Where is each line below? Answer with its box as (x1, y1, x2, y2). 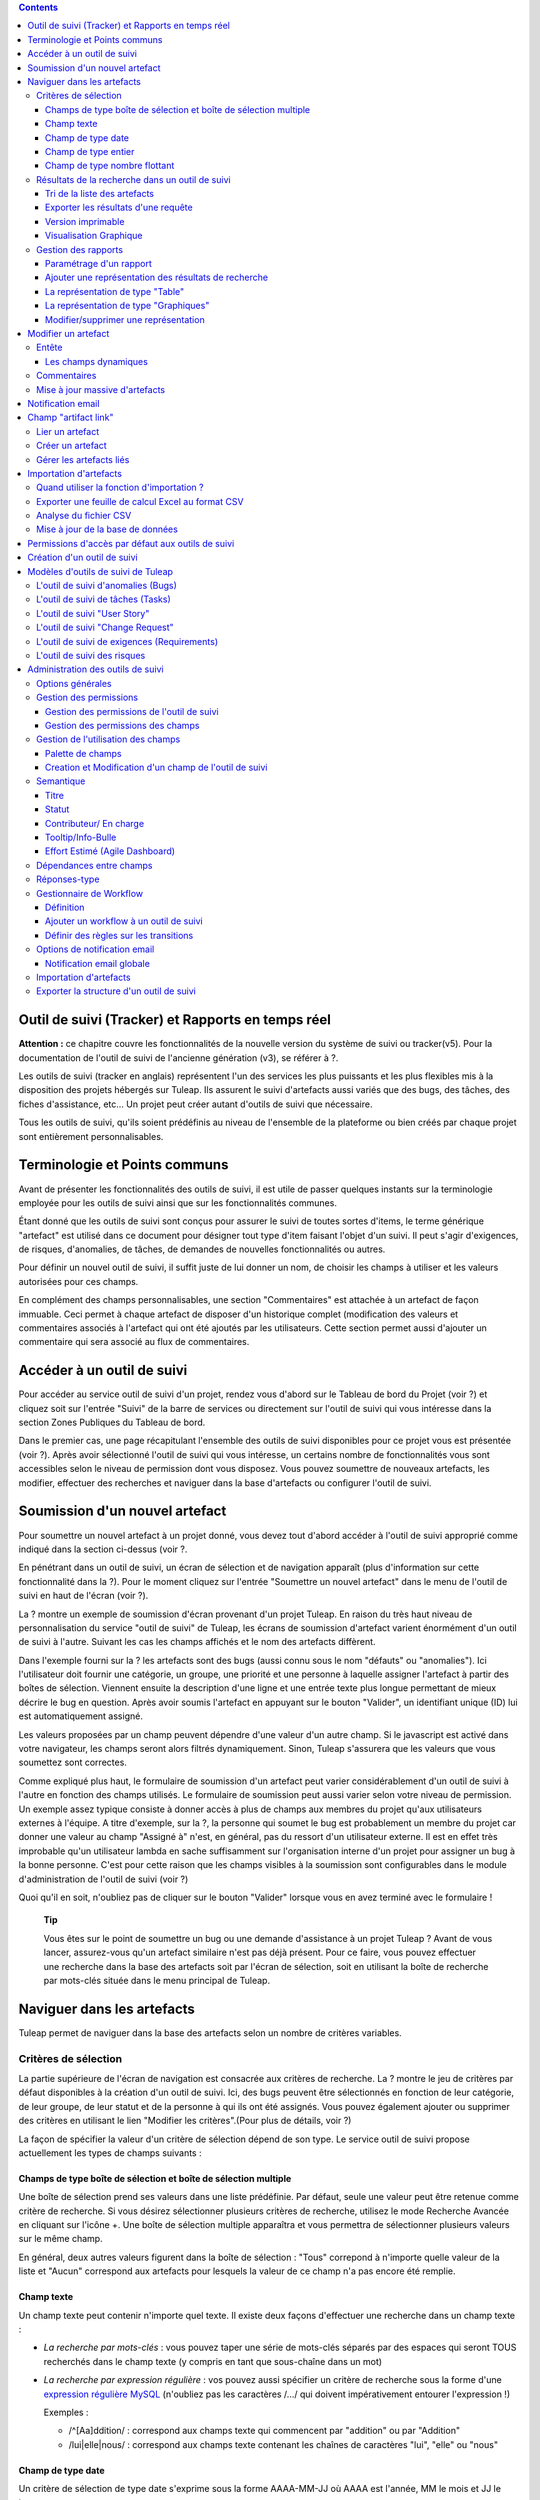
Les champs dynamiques (45, 355, 149, 367)
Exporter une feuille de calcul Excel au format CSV (36, 495, 244, 507)
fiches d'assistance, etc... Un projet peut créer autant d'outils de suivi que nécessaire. (18, 1098, 373, 1110)
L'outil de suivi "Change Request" (36, 621, 174, 634)
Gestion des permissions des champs (45, 719, 200, 731)
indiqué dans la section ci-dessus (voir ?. (18, 1543, 188, 1555)
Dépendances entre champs (36, 859, 153, 871)
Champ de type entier (45, 145, 135, 157)
